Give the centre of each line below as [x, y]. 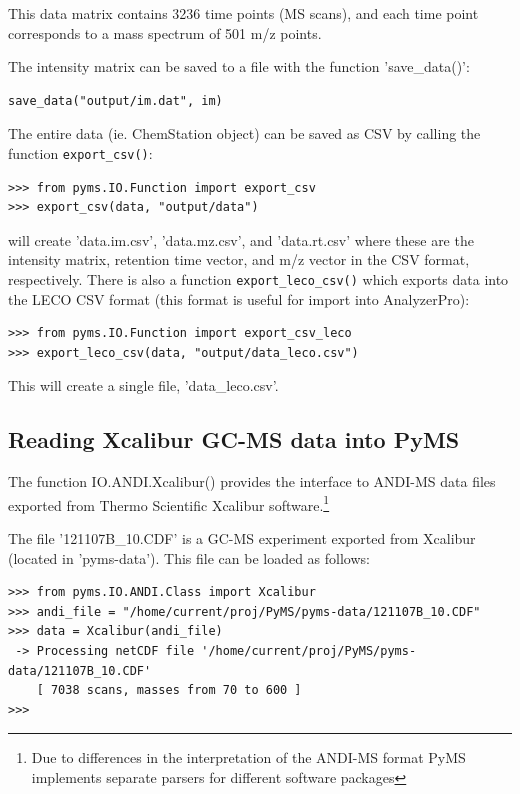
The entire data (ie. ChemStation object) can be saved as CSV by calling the [244, 133]
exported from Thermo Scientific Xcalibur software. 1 [169, 503]
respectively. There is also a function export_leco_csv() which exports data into [258, 279]
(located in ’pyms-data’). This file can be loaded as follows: [189, 557]
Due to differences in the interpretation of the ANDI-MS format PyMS [248, 757]
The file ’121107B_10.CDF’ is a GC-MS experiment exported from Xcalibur [242, 538]
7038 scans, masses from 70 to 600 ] [176, 690]
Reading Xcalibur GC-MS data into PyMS [234, 439]
